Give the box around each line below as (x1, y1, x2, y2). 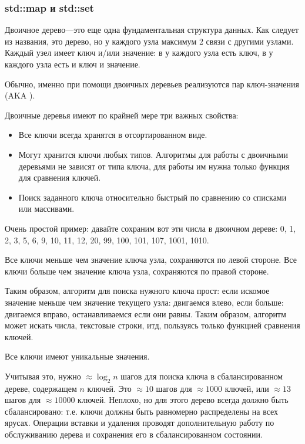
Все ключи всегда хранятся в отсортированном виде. (18, 128, 207, 141)
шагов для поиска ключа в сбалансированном (120, 370, 283, 382)
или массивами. (18, 202, 75, 215)
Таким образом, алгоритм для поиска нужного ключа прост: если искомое (5, 284, 270, 297)
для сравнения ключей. (18, 171, 101, 184)
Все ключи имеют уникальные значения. (5, 350, 150, 362)
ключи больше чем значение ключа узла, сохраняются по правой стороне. (5, 265, 269, 277)
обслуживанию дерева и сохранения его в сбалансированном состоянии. (5, 428, 263, 440)
